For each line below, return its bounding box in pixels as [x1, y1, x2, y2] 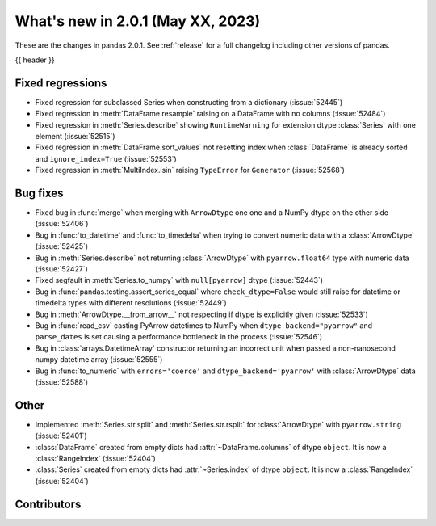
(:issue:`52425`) [35, 242, 89, 251]
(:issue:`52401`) [35, 431, 88, 440]
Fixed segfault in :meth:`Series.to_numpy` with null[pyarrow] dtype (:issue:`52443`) [35, 276, 323, 285]
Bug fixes [15, 187, 64, 200]
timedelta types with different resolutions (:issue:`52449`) [35, 298, 228, 308]
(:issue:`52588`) [35, 377, 89, 387]
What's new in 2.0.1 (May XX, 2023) [15, 12, 261, 30]
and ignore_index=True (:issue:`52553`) [35, 154, 177, 163]
